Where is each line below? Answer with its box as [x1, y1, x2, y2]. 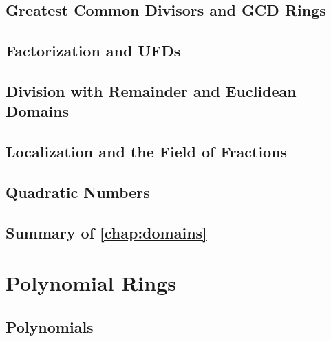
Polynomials [6, 316, 94, 337]
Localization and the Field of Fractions [6, 141, 288, 162]
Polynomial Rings [6, 269, 176, 297]
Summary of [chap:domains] [6, 221, 207, 243]
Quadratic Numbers [6, 181, 150, 202]
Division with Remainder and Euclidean [6, 80, 297, 101]
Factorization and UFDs [6, 40, 181, 61]
